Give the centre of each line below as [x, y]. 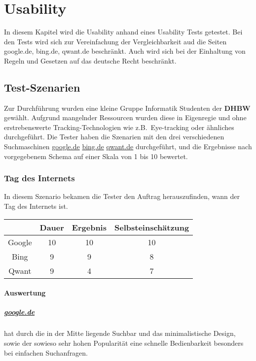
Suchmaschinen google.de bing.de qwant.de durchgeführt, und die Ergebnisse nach [128, 147]
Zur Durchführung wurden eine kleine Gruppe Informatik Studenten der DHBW [127, 108]
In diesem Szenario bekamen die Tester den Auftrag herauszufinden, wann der [122, 196]
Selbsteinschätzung [152, 227]
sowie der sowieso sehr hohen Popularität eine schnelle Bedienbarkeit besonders [124, 343]
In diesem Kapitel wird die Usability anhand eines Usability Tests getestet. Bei [123, 32]
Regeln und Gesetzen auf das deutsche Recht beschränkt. [90, 60]
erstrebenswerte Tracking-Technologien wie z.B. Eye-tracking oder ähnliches [119, 127]
